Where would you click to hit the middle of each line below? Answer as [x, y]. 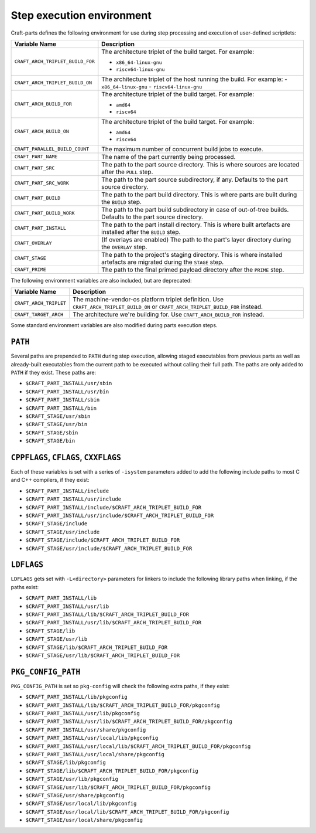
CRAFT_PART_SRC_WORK [42, 183]
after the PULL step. [127, 172]
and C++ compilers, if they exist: [50, 480]
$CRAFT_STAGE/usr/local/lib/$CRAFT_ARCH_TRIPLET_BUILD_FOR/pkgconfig [127, 812]
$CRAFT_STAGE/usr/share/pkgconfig [75, 795]
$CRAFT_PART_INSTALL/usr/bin [67, 392]
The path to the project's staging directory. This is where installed [192, 254]
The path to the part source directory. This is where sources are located [200, 164]
